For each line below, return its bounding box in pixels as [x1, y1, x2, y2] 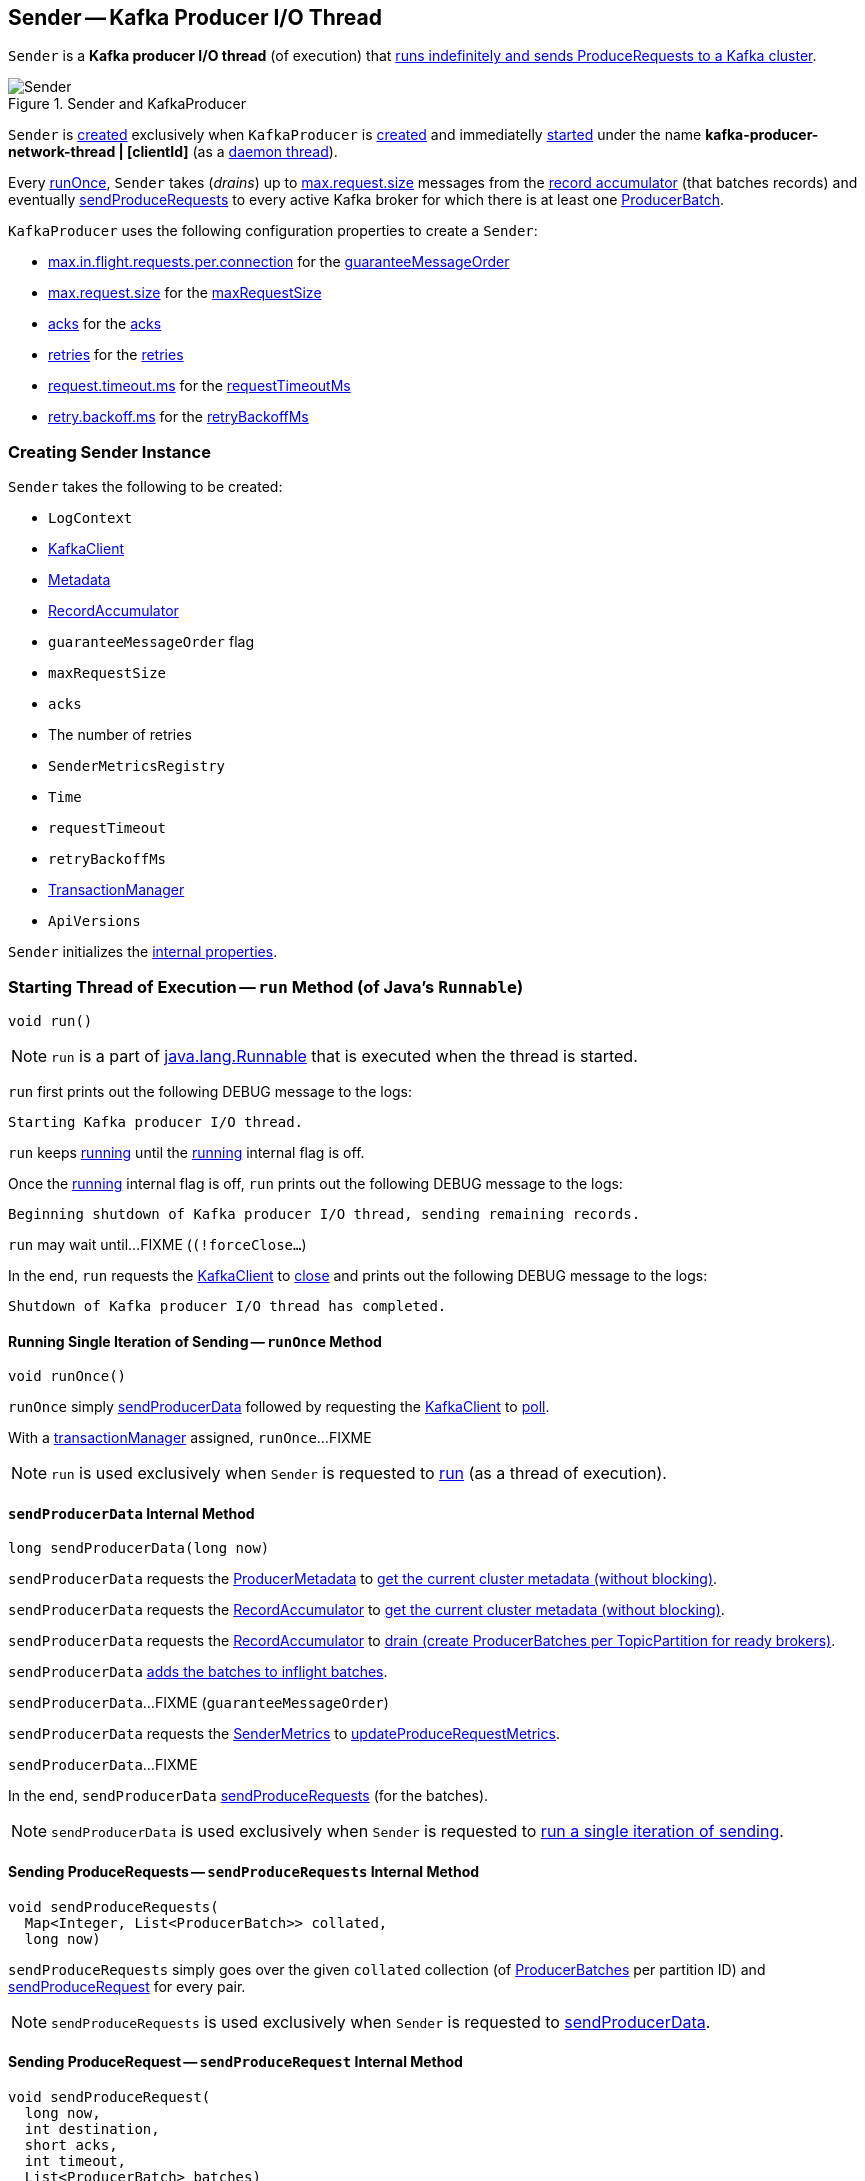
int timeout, [24, 2152, 127, 2169]
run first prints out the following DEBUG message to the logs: [8, 1082, 413, 1100]
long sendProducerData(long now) [8, 1540, 270, 1557]
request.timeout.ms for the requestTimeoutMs [48, 377, 351, 395]
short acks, [24, 2136, 118, 2153]
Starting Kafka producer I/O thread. [8, 1113, 304, 1130]
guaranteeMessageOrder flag [48, 633, 254, 651]
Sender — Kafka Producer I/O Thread [8, 5, 382, 30]
